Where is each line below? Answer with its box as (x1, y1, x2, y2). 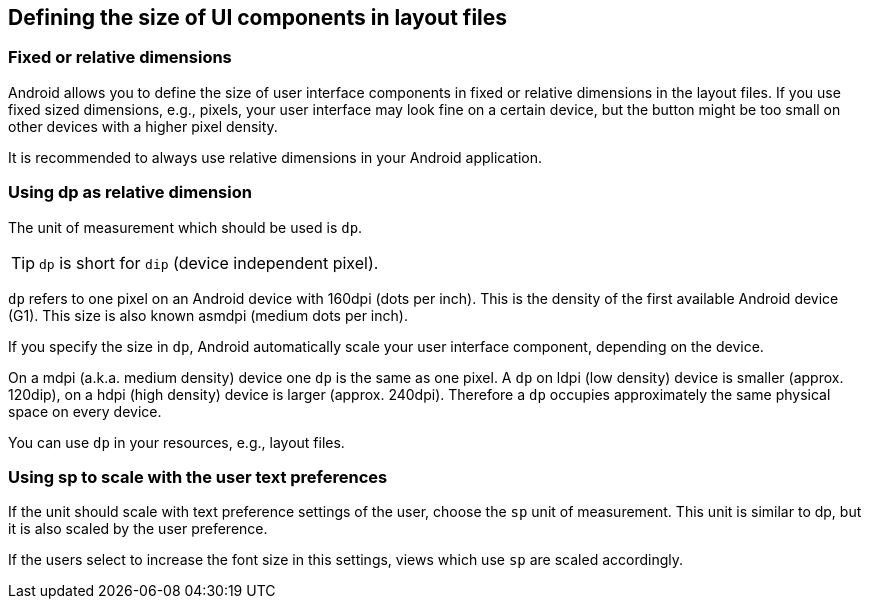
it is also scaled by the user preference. (8, 520, 268, 538)
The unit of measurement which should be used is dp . (8, 218, 363, 236)
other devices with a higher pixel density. (8, 117, 278, 135)
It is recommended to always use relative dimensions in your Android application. (8, 148, 543, 166)
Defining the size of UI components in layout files (8, 5, 508, 30)
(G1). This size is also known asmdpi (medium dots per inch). (8, 306, 408, 324)
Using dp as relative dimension (8, 182, 252, 203)
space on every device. (8, 402, 162, 420)
